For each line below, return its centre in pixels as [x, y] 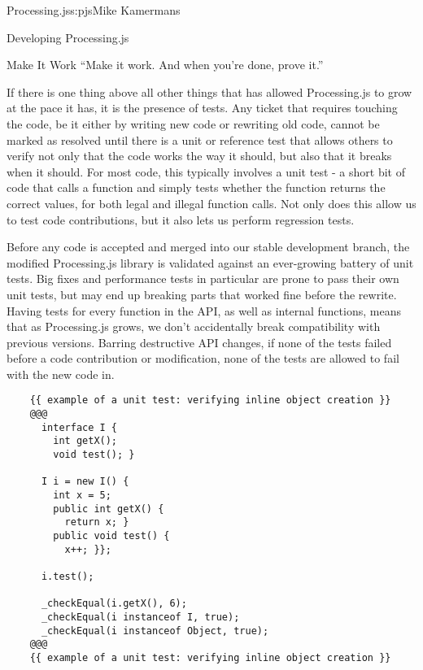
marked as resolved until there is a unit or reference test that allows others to [200, 139]
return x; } [97, 522]
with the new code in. [61, 374]
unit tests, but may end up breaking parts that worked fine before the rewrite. [202, 294]
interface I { [79, 427]
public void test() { [111, 536]
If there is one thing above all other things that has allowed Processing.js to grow [209, 91]
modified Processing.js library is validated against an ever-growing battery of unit [210, 262]
